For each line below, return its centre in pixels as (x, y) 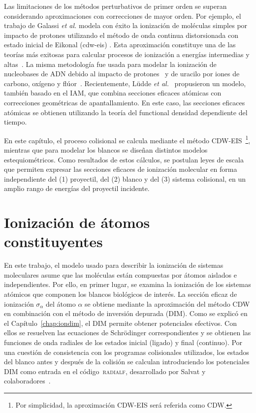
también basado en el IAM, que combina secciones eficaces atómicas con (113, 93)
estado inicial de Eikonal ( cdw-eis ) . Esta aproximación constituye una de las (120, 45)
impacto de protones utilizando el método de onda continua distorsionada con (121, 35)
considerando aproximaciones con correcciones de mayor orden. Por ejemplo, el (123, 16)
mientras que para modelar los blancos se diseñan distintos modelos (106, 149)
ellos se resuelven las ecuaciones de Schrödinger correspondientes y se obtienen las (128, 333)
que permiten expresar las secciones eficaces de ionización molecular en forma (121, 169)
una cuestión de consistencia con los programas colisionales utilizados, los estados (127, 352)
